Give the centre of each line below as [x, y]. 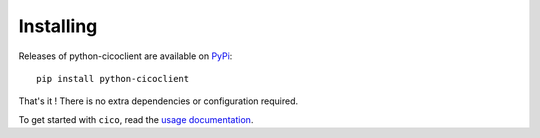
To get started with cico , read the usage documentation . [136, 119]
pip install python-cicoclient [113, 78]
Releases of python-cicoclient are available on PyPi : [125, 56]
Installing [58, 26]
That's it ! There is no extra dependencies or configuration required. [158, 101]
